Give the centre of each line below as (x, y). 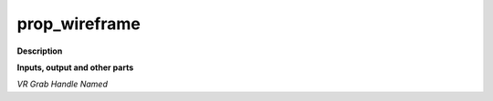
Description (40, 51)
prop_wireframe (79, 24)
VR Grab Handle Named (63, 84)
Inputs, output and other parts (75, 67)
